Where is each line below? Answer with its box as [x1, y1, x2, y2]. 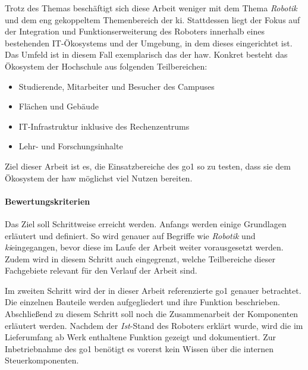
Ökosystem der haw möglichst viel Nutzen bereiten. [5, 171, 193, 184]
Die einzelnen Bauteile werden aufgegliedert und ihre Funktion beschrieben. [5, 296, 280, 308]
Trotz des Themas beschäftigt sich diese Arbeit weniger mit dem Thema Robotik [5, 2, 297, 14]
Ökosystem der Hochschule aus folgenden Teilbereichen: [5, 59, 208, 72]
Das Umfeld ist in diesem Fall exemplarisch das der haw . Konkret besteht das [5, 48, 288, 61]
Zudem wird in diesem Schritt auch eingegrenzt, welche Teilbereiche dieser [5, 252, 275, 265]
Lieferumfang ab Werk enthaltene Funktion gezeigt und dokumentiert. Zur [5, 331, 276, 343]
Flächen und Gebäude [18, 100, 99, 112]
